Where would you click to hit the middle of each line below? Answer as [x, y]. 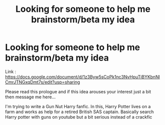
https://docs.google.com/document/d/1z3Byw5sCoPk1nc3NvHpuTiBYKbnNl [82, 77]
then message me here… [30, 97]
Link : [11, 71]
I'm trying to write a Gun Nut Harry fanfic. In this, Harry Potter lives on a [78, 106]
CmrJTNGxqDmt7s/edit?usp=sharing [43, 82]
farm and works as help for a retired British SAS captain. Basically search [80, 112]
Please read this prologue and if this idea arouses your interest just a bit [78, 91]
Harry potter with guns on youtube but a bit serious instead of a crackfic [79, 117]
